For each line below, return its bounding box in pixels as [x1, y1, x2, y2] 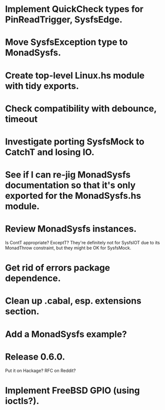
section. [5, 306, 39, 317]
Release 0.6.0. [5, 351, 66, 362]
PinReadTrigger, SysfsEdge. [5, 14, 123, 25]
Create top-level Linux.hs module [5, 70, 145, 81]
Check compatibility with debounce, [5, 103, 157, 114]
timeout [5, 113, 38, 125]
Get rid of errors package [5, 262, 110, 273]
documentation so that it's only [5, 180, 136, 191]
